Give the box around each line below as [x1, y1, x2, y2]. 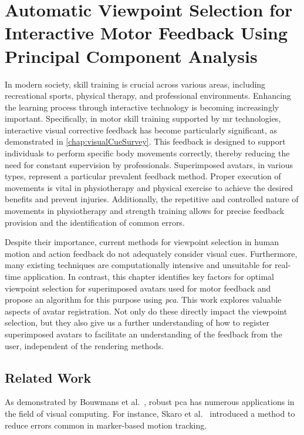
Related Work [5, 368, 92, 386]
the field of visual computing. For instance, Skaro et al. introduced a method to [5, 407, 295, 419]
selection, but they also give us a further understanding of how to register [5, 316, 269, 329]
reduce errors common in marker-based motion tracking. [5, 419, 207, 431]
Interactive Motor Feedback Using [5, 21, 288, 45]
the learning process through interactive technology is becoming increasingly [5, 101, 279, 113]
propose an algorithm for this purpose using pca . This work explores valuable [5, 293, 282, 306]
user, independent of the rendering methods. [5, 339, 164, 352]
